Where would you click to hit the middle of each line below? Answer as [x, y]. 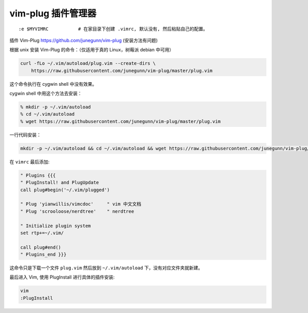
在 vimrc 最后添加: [30, 161]
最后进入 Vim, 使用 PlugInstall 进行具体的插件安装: [62, 277]
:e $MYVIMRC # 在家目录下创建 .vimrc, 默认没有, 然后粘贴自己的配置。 [113, 29]
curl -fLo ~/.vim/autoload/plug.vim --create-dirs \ [88, 63]
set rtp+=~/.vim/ [42, 233]
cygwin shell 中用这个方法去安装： [46, 94]
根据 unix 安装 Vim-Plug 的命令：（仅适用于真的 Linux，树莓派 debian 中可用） [92, 50]
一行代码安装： [25, 135]
